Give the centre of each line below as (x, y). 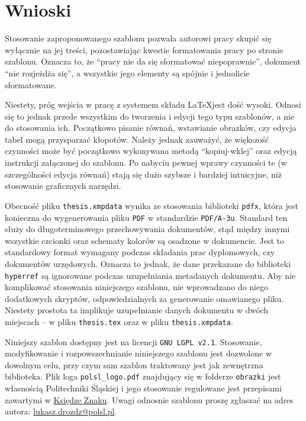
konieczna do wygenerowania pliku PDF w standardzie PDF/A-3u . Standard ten (146, 217)
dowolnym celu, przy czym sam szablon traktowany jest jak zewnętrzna (134, 364)
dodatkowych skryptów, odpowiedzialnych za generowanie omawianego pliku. (144, 298)
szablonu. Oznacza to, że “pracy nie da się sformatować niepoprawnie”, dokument (153, 61)
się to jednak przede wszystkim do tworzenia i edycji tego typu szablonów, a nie (150, 116)
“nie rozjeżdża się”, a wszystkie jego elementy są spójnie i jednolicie (127, 73)
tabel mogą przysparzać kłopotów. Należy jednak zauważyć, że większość (137, 139)
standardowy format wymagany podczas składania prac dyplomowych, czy (140, 252)
